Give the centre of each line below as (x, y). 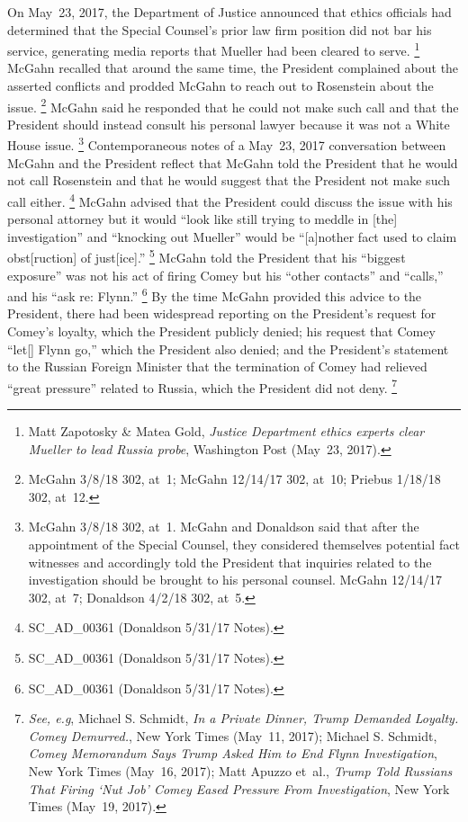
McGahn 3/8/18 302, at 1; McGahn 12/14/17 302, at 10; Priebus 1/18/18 (234, 479)
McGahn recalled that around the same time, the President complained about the (233, 68)
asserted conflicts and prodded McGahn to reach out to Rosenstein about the (220, 86)
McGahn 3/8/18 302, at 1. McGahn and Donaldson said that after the (224, 527)
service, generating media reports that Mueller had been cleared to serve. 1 (214, 49)
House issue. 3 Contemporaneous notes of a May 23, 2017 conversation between (227, 144)
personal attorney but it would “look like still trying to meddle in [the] (202, 219)
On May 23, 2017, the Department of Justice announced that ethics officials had (229, 12)
